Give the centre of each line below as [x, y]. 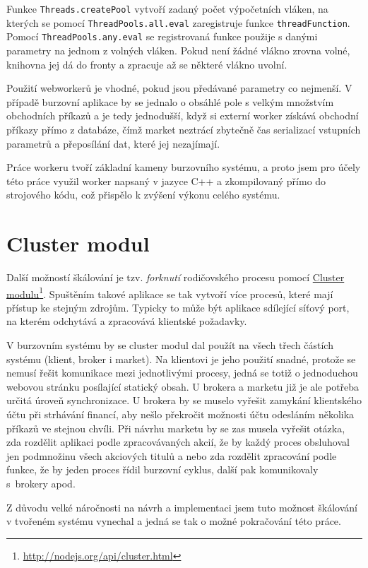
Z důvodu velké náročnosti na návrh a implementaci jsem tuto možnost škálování [182, 507]
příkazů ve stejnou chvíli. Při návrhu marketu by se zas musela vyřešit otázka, [176, 428]
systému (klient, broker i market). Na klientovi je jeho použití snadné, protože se [181, 359]
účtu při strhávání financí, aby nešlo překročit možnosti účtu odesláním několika [180, 414]
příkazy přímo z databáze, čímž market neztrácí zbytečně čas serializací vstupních [184, 129]
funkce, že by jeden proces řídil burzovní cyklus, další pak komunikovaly [162, 469]
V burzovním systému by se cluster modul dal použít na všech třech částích [170, 345]
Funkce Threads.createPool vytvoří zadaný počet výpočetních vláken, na [167, 8]
